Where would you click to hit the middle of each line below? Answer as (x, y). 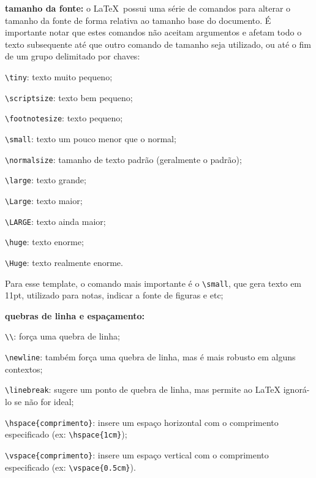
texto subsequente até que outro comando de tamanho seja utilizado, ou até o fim (158, 44)
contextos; (24, 369)
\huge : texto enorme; (44, 242)
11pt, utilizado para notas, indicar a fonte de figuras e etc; (114, 295)
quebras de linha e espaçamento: (75, 315)
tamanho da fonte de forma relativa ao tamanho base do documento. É (138, 20)
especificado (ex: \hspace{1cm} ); (66, 434)
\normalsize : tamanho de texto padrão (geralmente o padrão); (123, 159)
